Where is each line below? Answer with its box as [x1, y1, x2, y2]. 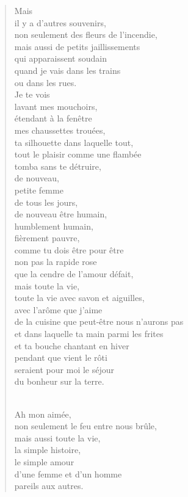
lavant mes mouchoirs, [14, 100, 98, 112]
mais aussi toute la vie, [14, 431, 101, 444]
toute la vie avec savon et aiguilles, [14, 291, 145, 304]
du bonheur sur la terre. [14, 375, 104, 388]
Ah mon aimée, [14, 407, 71, 420]
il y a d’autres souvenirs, [14, 16, 106, 29]
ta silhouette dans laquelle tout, [14, 136, 134, 148]
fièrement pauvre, [14, 231, 80, 244]
